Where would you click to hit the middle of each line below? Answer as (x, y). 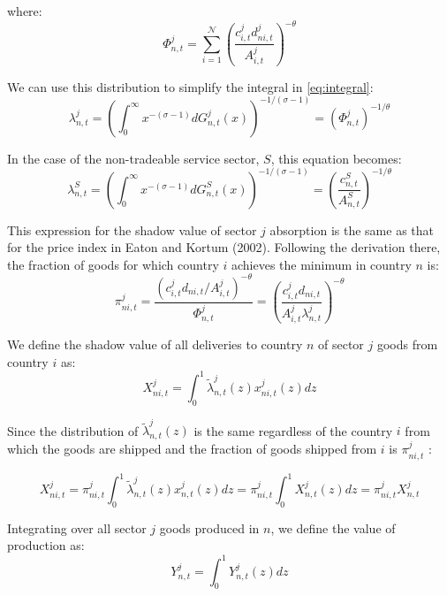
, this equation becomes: (336, 158)
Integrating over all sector (77, 527)
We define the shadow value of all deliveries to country (155, 344)
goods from (407, 344)
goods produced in (209, 527)
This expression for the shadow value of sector (132, 229)
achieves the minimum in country (321, 264)
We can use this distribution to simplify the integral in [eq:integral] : (190, 86)
